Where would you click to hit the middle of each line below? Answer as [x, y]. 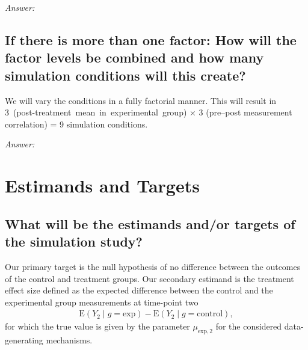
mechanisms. [69, 340]
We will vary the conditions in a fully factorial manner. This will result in [141, 100]
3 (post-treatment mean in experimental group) [96, 112]
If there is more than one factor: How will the [151, 39]
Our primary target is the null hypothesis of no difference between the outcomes [153, 266]
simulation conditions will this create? [125, 75]
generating [24, 340]
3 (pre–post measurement [245, 112]
